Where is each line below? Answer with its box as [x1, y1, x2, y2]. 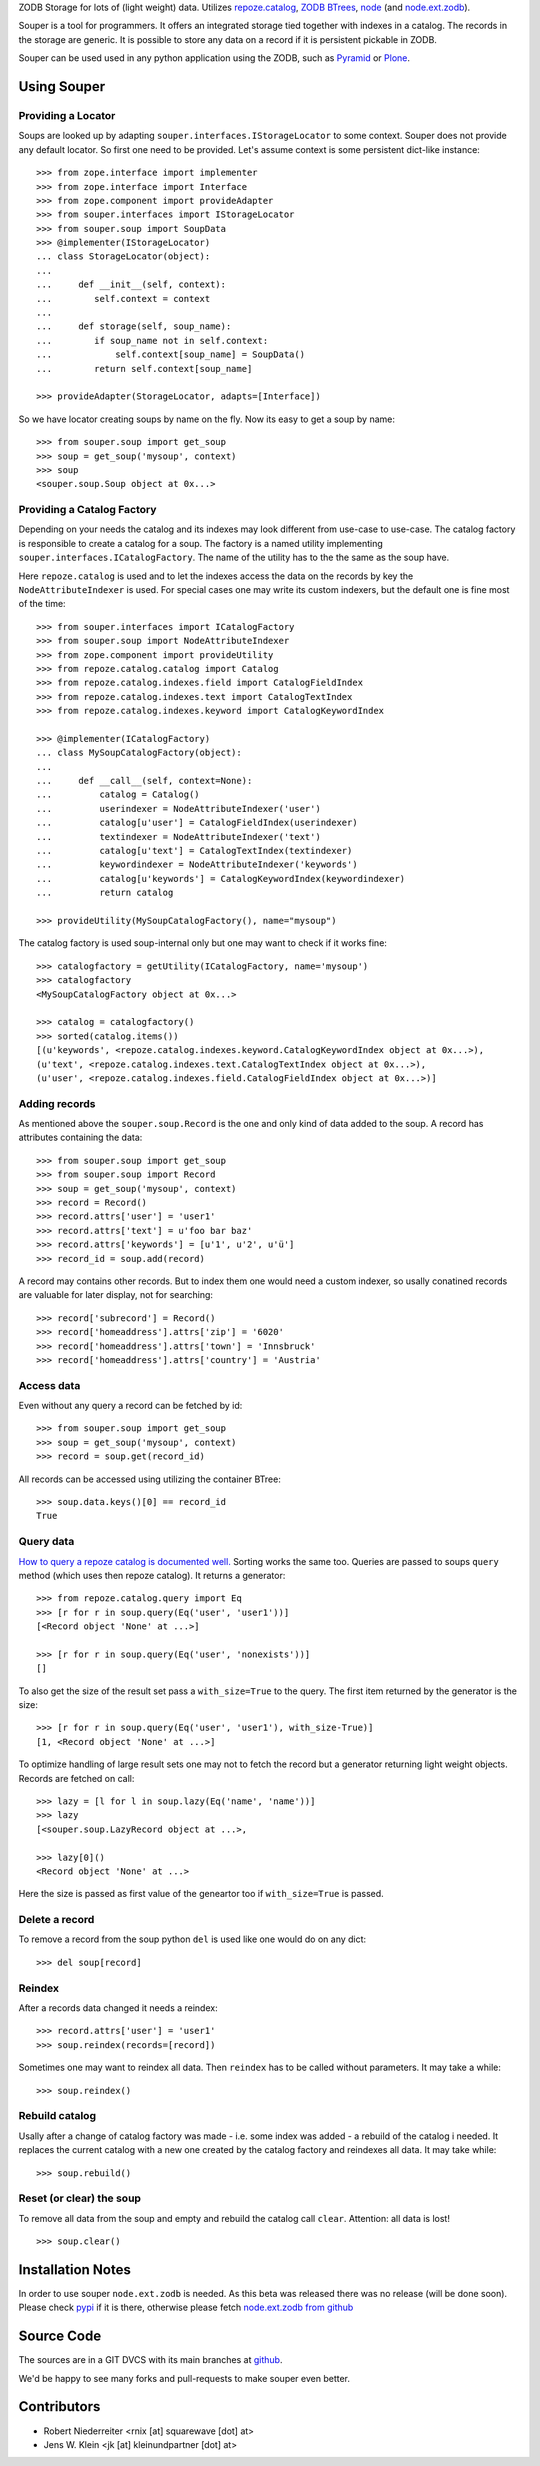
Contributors [18, 2398, 101, 2415]
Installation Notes [18, 2261, 132, 2278]
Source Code [18, 2328, 102, 2345]
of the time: [18, 598, 66, 610]
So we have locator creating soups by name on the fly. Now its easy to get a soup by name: [18, 413, 395, 425]
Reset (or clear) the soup [18, 2191, 142, 2205]
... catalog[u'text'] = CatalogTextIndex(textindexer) [36, 845, 353, 857]
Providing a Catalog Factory [18, 503, 157, 517]
